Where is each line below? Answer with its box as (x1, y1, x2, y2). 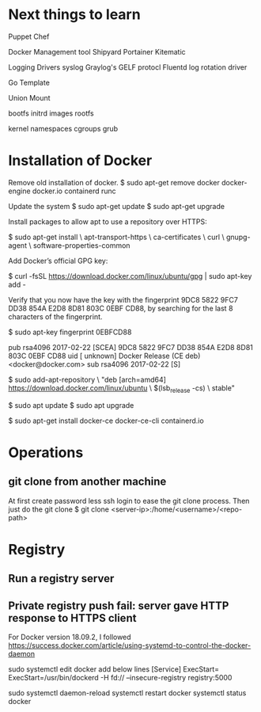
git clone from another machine (8, 475, 167, 489)
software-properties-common (32, 240, 130, 250)
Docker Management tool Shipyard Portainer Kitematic (8, 47, 186, 56)
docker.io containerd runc (32, 186, 116, 196)
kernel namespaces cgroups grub (8, 124, 119, 133)
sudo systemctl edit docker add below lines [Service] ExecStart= (8, 664, 220, 674)
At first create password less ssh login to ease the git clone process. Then (8, 496, 250, 505)
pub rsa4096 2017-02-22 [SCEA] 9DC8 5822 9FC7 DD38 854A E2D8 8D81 (8, 342, 253, 352)
